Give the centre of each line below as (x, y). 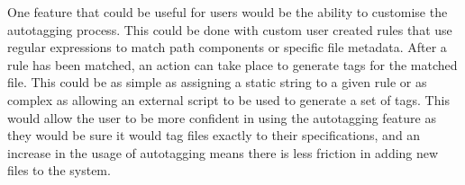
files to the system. (59, 170)
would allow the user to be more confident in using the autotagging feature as (222, 117)
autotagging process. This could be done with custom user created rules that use (230, 29)
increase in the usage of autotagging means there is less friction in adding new (223, 152)
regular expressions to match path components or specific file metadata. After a (227, 47)
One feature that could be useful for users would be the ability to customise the (228, 12)
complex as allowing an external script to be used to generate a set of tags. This (228, 99)
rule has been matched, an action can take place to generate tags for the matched (232, 64)
